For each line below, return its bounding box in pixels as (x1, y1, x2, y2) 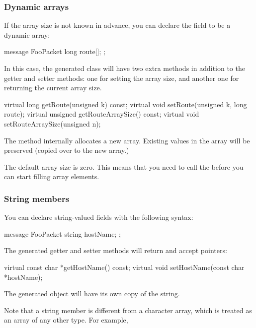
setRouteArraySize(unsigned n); (4, 118, 101, 129)
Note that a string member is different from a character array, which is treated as (4, 305, 252, 315)
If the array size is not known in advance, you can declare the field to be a (4, 20, 231, 30)
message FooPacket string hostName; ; (4, 228, 121, 239)
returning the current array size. (4, 82, 102, 93)
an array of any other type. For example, (4, 315, 128, 325)
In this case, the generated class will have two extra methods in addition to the (4, 63, 245, 73)
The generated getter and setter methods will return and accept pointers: (4, 245, 227, 256)
